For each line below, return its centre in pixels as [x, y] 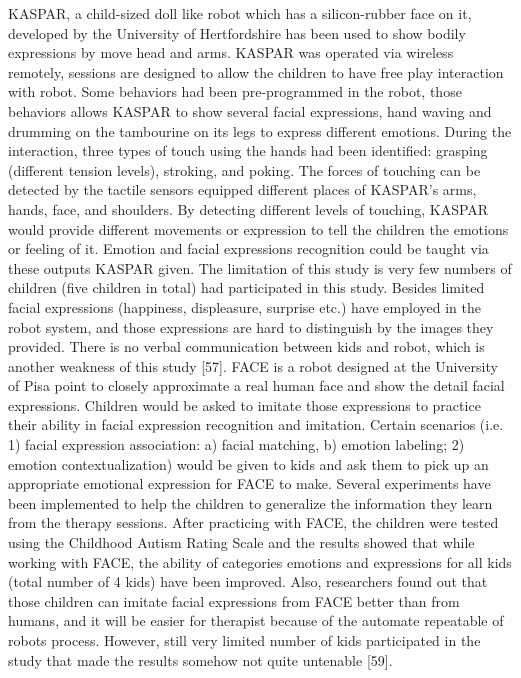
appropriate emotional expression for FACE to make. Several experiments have [249, 483]
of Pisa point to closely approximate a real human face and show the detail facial [256, 385]
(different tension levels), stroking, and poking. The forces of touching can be [244, 169]
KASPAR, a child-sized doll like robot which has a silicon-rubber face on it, [240, 13]
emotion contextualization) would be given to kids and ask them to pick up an [248, 463]
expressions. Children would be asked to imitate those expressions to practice [244, 404]
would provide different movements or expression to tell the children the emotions [258, 228]
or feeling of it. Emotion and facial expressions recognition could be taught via [248, 248]
